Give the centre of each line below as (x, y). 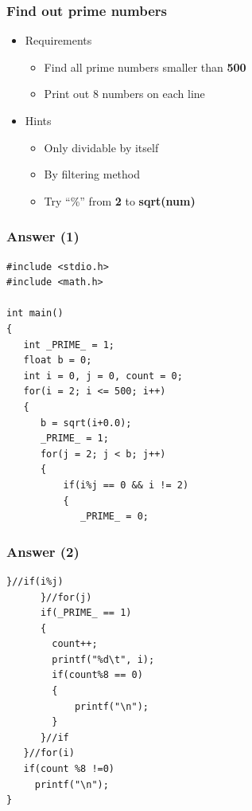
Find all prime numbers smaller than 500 (145, 67)
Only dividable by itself (101, 147)
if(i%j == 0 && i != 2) (126, 485)
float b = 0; (58, 360)
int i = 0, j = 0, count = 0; (103, 376)
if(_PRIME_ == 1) (86, 613)
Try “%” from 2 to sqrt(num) (120, 200)
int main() (35, 313)
